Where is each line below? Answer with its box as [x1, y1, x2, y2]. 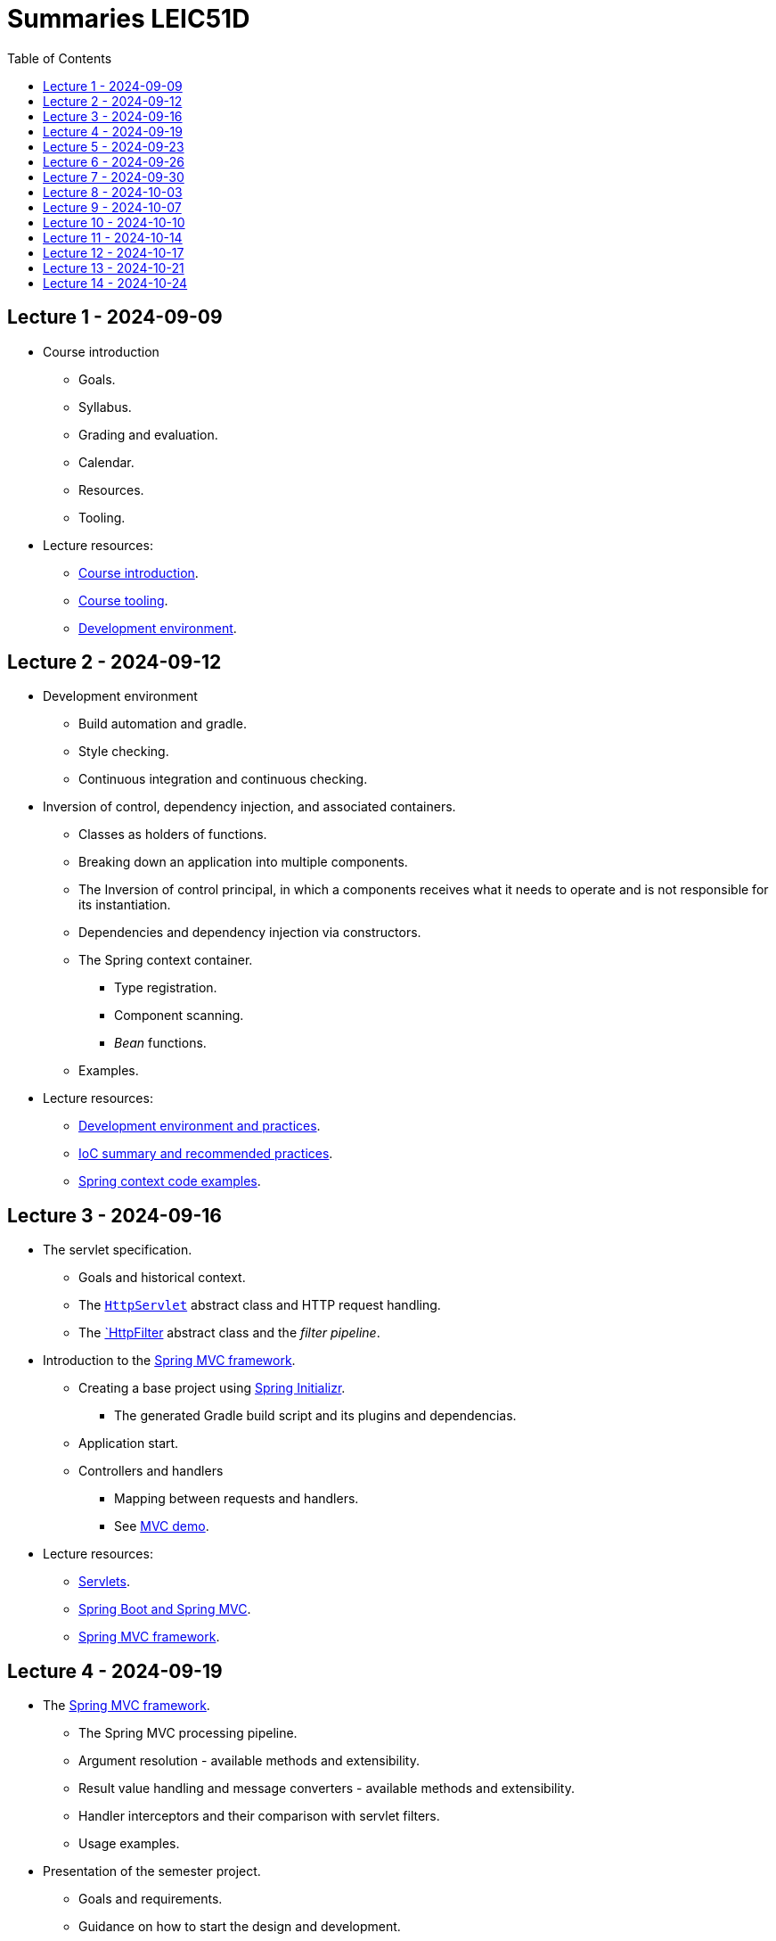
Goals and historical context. [78, 1270, 246, 1286]
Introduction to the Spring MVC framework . [43, 1353, 296, 1369]
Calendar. [78, 454, 135, 470]
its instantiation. [78, 897, 171, 913]
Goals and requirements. [78, 1891, 223, 1907]
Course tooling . [78, 592, 168, 608]
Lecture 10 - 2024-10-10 [43, 214, 185, 230]
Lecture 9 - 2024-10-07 [43, 199, 182, 215]
